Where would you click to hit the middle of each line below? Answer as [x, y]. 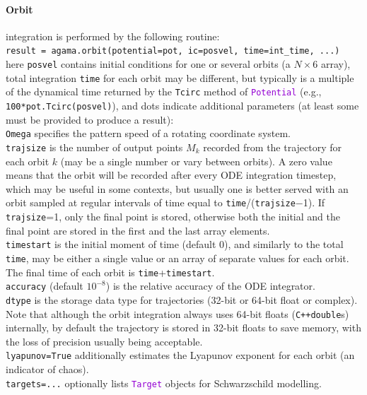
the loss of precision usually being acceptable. [104, 341]
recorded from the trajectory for [273, 147]
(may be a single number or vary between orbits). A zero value [196, 161]
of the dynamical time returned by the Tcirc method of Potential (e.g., [164, 92]
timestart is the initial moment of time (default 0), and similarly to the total [175, 244]
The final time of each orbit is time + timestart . [110, 272]
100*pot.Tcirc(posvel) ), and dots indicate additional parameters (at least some [182, 106]
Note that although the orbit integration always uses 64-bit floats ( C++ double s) [177, 313]
